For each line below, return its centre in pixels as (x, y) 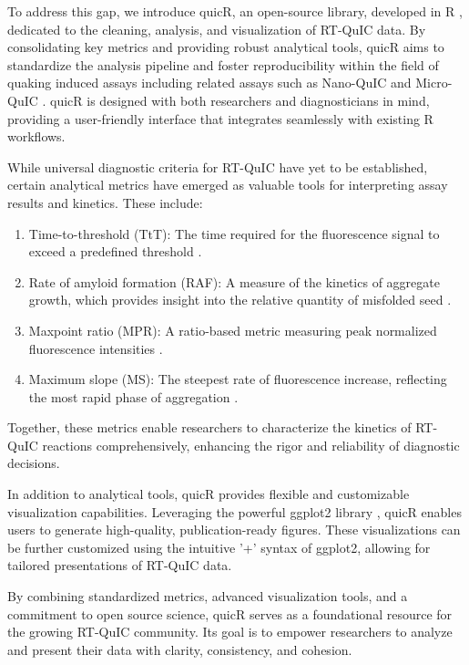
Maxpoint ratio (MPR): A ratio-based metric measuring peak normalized (233, 330)
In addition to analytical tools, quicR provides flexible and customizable (209, 494)
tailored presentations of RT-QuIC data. (120, 565)
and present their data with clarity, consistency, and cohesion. (180, 649)
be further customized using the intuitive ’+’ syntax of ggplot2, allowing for (219, 547)
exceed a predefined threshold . (115, 251)
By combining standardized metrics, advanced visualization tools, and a (208, 596)
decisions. (34, 463)
